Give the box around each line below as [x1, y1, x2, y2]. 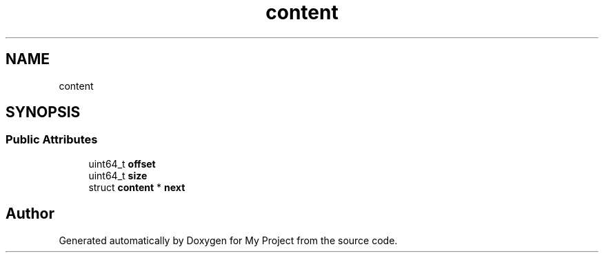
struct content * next [88, 181, 185, 193]
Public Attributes [6, 132, 98, 147]
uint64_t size [88, 169, 148, 181]
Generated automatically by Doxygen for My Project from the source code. [59, 234, 398, 246]
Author [6, 205, 54, 223]
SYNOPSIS [6, 103, 81, 121]
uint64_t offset [88, 157, 156, 170]
